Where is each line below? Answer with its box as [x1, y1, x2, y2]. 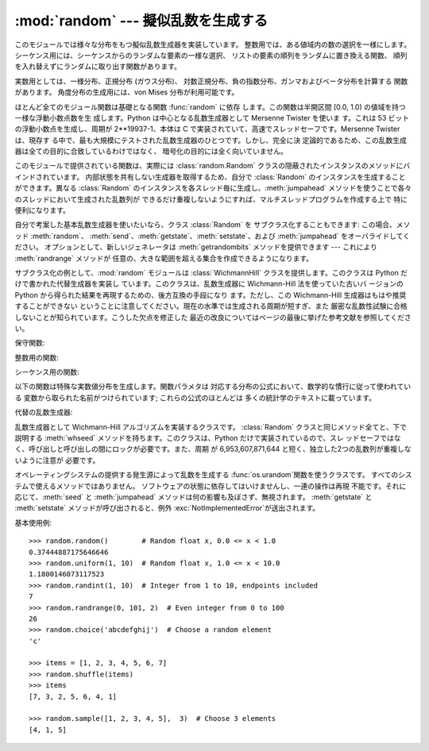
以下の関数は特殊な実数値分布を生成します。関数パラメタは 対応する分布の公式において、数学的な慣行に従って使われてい [14, 382, 412, 391]
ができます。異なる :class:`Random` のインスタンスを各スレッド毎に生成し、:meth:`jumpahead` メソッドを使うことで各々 [14, 183, 412, 193]
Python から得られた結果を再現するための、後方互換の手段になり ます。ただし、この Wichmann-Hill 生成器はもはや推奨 [14, 290, 407, 299]
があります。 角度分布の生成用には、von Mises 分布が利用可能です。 [14, 87, 239, 97]
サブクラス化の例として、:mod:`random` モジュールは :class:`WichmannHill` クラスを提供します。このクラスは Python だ [14, 268, 408, 277]
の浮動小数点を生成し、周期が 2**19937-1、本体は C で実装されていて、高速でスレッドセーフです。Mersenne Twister [14, 124, 400, 134]
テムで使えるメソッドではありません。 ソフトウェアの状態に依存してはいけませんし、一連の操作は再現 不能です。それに [14, 481, 407, 491]
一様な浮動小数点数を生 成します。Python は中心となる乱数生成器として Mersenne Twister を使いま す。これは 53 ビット [14, 113, 409, 122]
